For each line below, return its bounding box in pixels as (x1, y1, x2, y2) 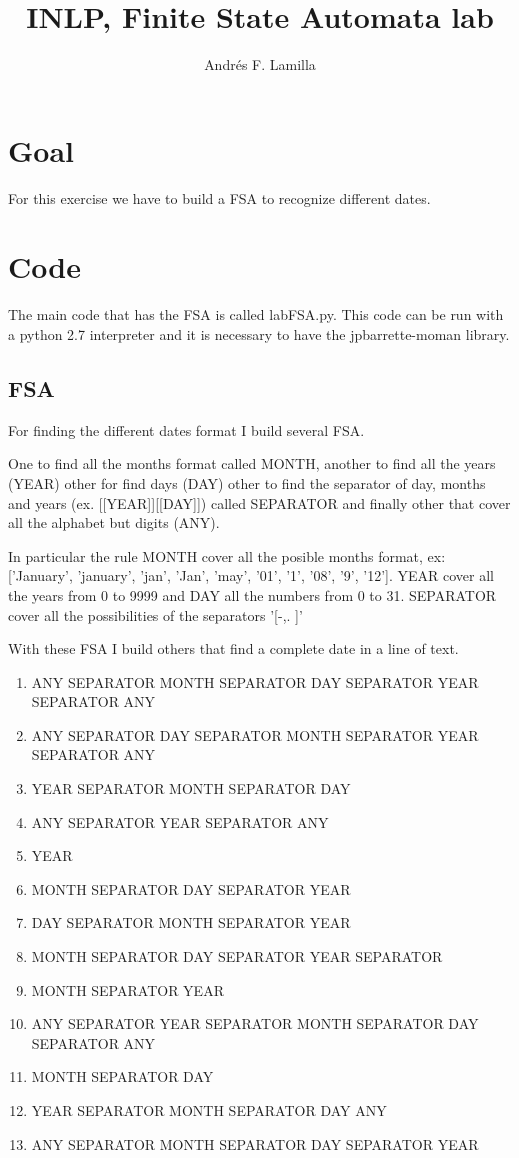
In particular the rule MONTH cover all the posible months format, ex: (8, 545, 446, 566)
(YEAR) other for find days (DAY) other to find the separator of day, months (8, 472, 486, 493)
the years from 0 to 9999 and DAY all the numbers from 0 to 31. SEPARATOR (8, 584, 497, 605)
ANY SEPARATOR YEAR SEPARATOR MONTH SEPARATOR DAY (31, 1013, 479, 1034)
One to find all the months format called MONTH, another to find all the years (8, 453, 496, 474)
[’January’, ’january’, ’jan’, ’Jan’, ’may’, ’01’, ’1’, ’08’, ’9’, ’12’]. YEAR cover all (8, 565, 494, 586)
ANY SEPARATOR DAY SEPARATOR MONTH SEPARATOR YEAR (31, 724, 479, 745)
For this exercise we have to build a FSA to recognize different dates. (8, 187, 431, 208)
